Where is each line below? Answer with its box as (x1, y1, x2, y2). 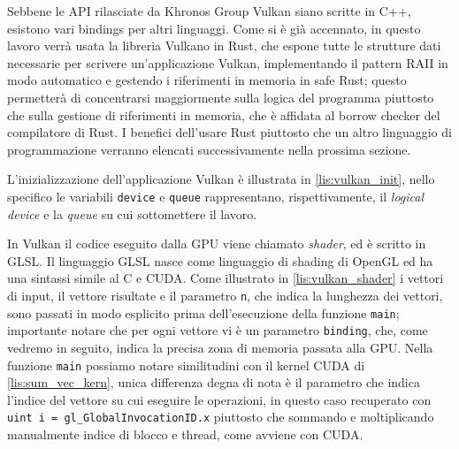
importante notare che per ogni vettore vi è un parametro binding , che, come (7, 321, 428, 339)
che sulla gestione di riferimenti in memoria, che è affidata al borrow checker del (7, 105, 440, 124)
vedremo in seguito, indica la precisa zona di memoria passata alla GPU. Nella (7, 338, 433, 356)
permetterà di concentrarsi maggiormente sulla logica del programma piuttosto (7, 88, 434, 106)
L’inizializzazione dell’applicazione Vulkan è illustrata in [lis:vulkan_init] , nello (7, 170, 435, 188)
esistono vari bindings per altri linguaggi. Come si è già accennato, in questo (7, 19, 421, 37)
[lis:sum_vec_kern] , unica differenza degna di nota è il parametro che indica (7, 373, 420, 392)
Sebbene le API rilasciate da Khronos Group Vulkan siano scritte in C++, (7, 2, 411, 19)
